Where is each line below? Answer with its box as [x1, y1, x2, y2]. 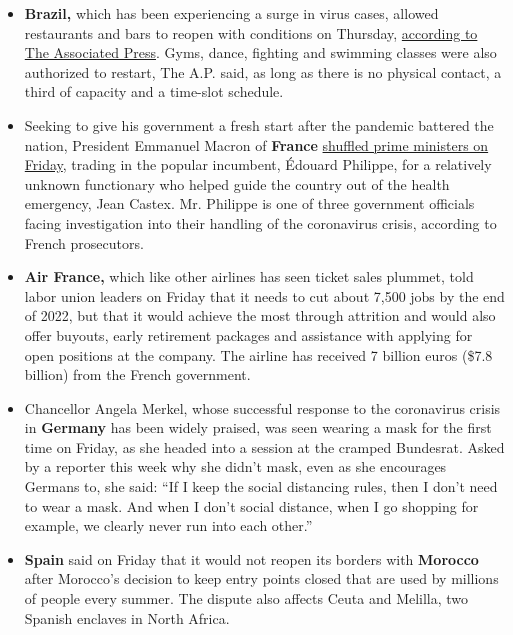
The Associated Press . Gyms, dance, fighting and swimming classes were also [24, 42, 497, 63]
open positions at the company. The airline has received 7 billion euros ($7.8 [24, 344, 493, 365]
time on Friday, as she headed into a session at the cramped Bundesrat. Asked [24, 436, 505, 457]
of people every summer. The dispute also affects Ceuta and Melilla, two [24, 588, 469, 609]
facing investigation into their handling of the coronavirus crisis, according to [24, 212, 497, 233]
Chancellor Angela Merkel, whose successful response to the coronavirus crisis [24, 397, 501, 418]
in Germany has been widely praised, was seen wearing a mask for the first [24, 417, 492, 438]
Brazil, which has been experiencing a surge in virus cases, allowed [24, 3, 439, 23]
